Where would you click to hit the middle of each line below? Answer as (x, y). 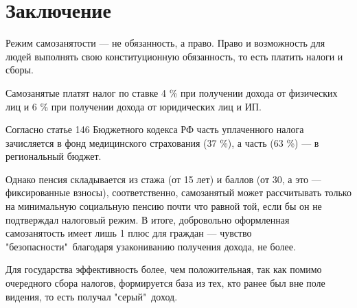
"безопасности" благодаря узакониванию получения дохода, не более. (151, 246)
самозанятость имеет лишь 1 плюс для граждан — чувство (129, 233)
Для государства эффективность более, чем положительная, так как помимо (164, 269)
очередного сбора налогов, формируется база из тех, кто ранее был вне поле (165, 283)
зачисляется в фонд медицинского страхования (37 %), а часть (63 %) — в (162, 142)
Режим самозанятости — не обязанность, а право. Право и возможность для (165, 43)
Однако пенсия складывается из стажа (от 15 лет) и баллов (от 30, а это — (163, 179)
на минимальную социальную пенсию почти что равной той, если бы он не (164, 206)
